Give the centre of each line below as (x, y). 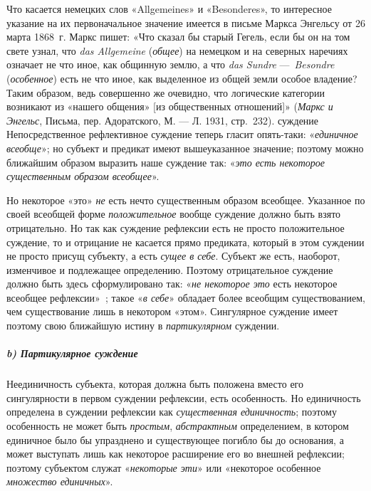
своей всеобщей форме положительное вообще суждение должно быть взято (174, 214)
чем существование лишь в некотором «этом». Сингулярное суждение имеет (172, 311)
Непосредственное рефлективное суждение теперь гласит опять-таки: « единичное (182, 134)
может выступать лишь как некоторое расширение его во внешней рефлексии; (176, 454)
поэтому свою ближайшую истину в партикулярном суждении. (143, 326)
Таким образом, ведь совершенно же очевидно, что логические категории (166, 92)
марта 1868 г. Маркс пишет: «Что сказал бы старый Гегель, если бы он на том (178, 37)
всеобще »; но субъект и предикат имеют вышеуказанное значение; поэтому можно (185, 148)
